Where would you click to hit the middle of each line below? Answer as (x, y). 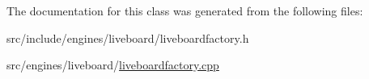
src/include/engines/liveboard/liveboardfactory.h (128, 37)
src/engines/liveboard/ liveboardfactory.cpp (113, 65)
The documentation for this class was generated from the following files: (185, 10)
